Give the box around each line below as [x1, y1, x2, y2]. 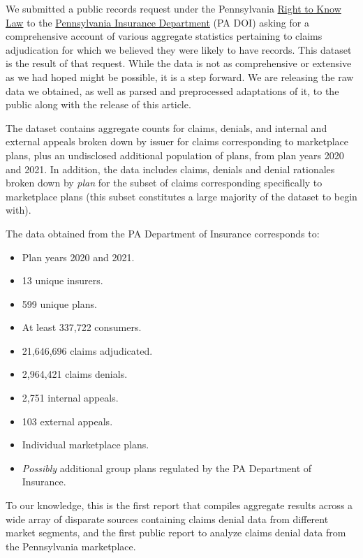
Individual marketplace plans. [22, 437, 149, 452]
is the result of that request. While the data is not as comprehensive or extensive [6, 56, 352, 71]
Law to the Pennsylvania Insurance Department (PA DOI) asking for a [6, 15, 309, 29]
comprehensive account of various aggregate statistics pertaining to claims [6, 29, 323, 43]
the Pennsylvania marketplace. [6, 538, 136, 553]
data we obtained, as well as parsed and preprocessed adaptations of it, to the [6, 83, 339, 98]
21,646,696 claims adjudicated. [22, 343, 153, 358]
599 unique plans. [22, 296, 97, 311]
